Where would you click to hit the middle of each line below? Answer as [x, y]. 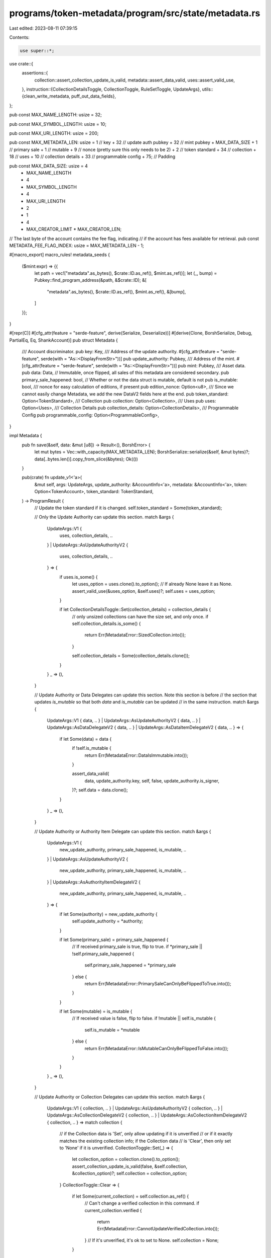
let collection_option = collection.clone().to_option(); [126, 1159]
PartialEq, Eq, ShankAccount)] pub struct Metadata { [63, 340]
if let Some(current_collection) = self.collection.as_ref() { [130, 1196]
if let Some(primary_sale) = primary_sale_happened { [114, 939]
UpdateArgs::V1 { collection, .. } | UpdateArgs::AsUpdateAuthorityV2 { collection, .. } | [135, 1108]
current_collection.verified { [113, 1210]
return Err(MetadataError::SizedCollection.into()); [135, 635]
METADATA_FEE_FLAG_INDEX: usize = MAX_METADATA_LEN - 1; [77, 245]
